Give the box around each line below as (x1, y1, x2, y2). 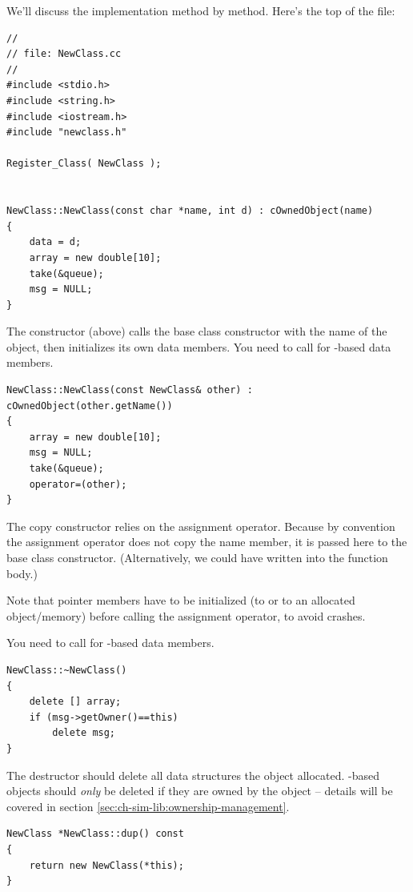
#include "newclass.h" (6, 127, 127, 139)
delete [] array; (29, 696, 122, 708)
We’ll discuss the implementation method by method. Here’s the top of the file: (6, 2, 395, 18)
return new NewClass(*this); (29, 859, 184, 871)
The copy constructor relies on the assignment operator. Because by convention (6, 517, 395, 534)
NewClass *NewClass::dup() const (6, 828, 184, 840)
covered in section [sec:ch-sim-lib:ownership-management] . (6, 798, 290, 814)
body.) (6, 565, 38, 581)
